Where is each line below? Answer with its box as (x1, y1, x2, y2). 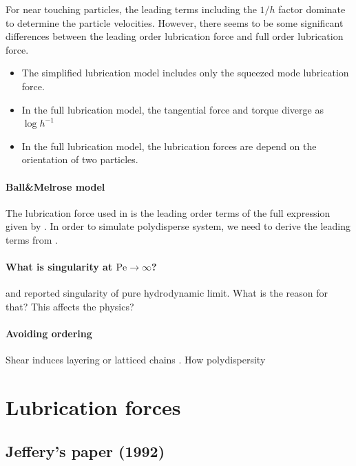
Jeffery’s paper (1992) (6, 440, 165, 461)
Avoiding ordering (6, 326, 92, 341)
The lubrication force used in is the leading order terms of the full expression (6, 205, 331, 220)
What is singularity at (6, 260, 113, 274)
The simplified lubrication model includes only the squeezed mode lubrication (21, 65, 349, 80)
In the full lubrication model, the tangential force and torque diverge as (21, 102, 324, 116)
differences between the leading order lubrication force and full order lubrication (6, 29, 344, 43)
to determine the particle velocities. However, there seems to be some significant (6, 15, 344, 30)
